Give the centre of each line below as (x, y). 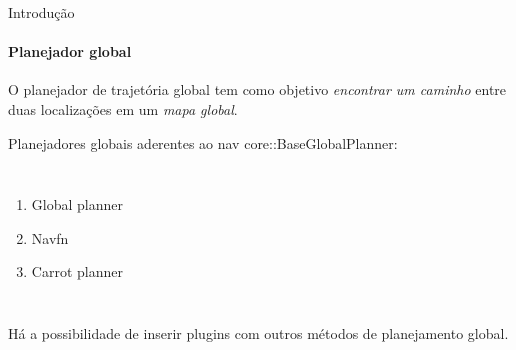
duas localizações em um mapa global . (123, 108)
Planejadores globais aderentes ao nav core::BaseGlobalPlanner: (203, 142)
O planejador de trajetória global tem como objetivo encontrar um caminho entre (257, 89)
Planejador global (70, 51)
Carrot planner (77, 271)
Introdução (41, 12)
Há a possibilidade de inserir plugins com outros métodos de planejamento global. (258, 332)
